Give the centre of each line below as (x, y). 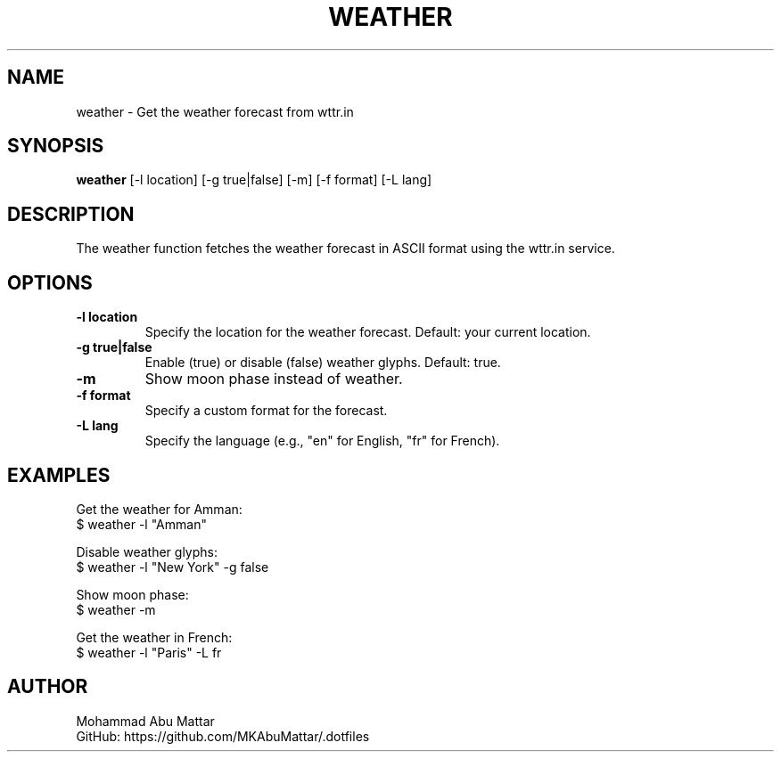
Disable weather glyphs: (147, 551)
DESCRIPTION (71, 214)
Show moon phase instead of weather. (274, 379)
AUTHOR (48, 687)
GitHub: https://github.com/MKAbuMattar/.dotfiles (223, 736)
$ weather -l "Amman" (141, 524)
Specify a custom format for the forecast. (266, 411)
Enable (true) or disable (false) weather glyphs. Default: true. (323, 363)
